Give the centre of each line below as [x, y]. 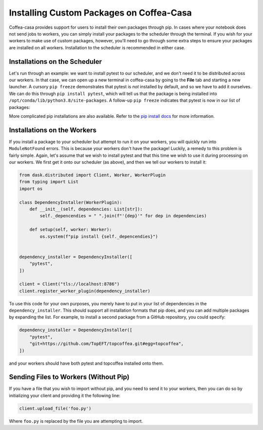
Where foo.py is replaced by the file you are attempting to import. [76, 421]
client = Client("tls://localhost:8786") [69, 284]
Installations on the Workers [53, 130]
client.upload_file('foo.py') [55, 408]
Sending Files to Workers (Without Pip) [69, 377]
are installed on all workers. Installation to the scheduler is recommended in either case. [97, 47]
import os [31, 188]
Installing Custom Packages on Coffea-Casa [100, 13]
